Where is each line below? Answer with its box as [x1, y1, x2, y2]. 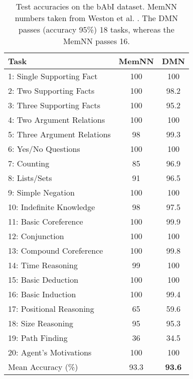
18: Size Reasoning [8, 317, 74, 329]
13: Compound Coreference [8, 245, 103, 256]
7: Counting [8, 157, 50, 169]
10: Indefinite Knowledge [8, 201, 95, 213]
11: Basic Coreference [8, 216, 83, 227]
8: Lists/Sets [8, 172, 52, 183]
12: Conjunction [8, 230, 64, 242]
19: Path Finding [8, 332, 68, 343]
